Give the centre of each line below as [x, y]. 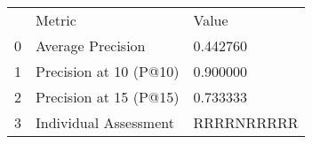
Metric [56, 20]
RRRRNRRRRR [246, 122]
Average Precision [91, 45]
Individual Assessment [105, 122]
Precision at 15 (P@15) [108, 97]
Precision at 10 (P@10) [108, 71]
